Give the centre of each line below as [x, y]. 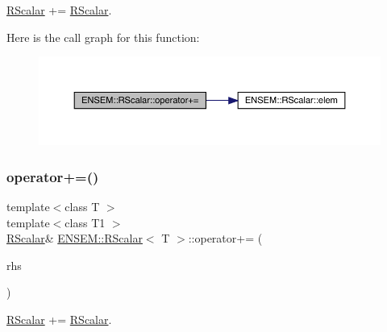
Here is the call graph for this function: [103, 37]
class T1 [85, 222]
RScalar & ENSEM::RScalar [75, 238]
